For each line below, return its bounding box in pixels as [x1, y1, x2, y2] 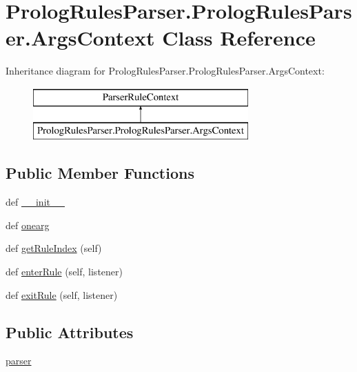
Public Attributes [6, 321, 134, 342]
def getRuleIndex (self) [6, 241, 102, 255]
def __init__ [6, 195, 65, 209]
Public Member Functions [6, 162, 194, 184]
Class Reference [162, 23, 316, 52]
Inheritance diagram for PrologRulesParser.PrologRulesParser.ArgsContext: [6, 63, 325, 78]
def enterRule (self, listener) [6, 264, 123, 279]
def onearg [6, 217, 50, 232]
